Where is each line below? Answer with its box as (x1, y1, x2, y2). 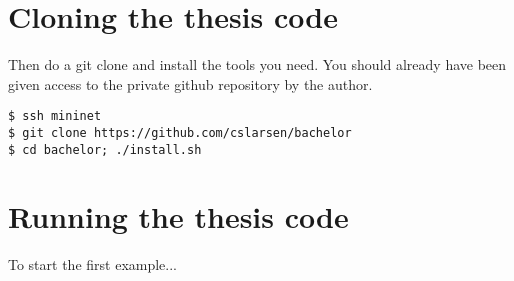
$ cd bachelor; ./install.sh (8, 142, 202, 157)
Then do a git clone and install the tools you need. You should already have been (8, 54, 507, 75)
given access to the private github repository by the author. (8, 73, 373, 94)
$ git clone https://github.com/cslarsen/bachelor (8, 125, 352, 140)
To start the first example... (8, 254, 178, 275)
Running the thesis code (8, 196, 349, 237)
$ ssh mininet (8, 109, 102, 124)
